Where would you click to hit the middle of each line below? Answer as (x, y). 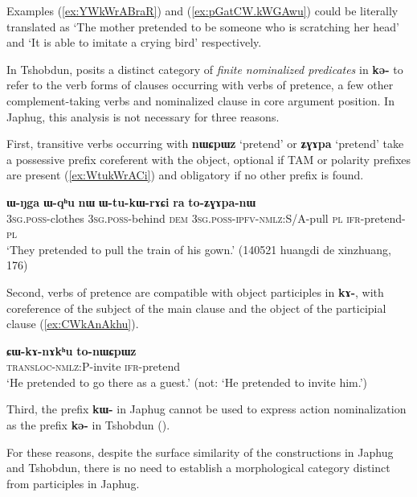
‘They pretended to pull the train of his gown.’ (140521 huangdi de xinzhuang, (199, 249)
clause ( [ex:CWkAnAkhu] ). (73, 324)
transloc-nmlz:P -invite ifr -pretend (93, 366)
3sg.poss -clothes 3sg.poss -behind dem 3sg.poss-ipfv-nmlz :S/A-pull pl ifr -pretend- (206, 218)
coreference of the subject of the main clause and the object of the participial (196, 308)
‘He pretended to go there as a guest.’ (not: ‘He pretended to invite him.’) (187, 382)
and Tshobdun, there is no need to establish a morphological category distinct (198, 468)
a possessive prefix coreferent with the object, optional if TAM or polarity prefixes (209, 159)
